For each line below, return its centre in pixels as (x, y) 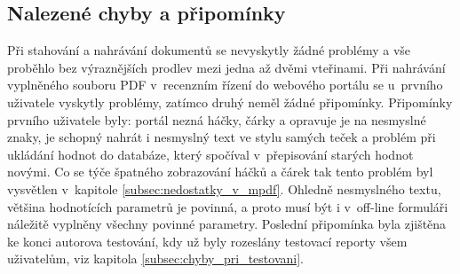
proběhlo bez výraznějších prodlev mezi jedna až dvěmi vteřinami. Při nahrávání (226, 67)
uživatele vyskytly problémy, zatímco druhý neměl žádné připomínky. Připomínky (230, 102)
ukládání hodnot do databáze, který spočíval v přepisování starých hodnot (210, 154)
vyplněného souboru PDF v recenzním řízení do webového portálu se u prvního (225, 85)
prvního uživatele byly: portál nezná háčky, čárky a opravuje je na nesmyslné (217, 119)
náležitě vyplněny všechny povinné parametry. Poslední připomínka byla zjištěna (227, 224)
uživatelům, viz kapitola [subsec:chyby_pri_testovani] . (155, 258)
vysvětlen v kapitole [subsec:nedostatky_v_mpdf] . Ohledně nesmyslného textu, (224, 188)
